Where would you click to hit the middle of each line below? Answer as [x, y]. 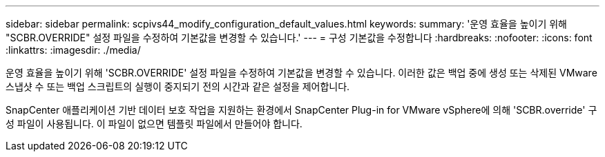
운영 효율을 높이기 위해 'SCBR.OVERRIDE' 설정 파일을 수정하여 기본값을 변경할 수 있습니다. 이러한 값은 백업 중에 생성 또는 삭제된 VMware [301, 73]
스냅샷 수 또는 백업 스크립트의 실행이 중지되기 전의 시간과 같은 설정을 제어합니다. [178, 86]
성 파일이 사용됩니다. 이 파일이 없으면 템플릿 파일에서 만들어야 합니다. [154, 124]
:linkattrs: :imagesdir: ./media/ [73, 50]
